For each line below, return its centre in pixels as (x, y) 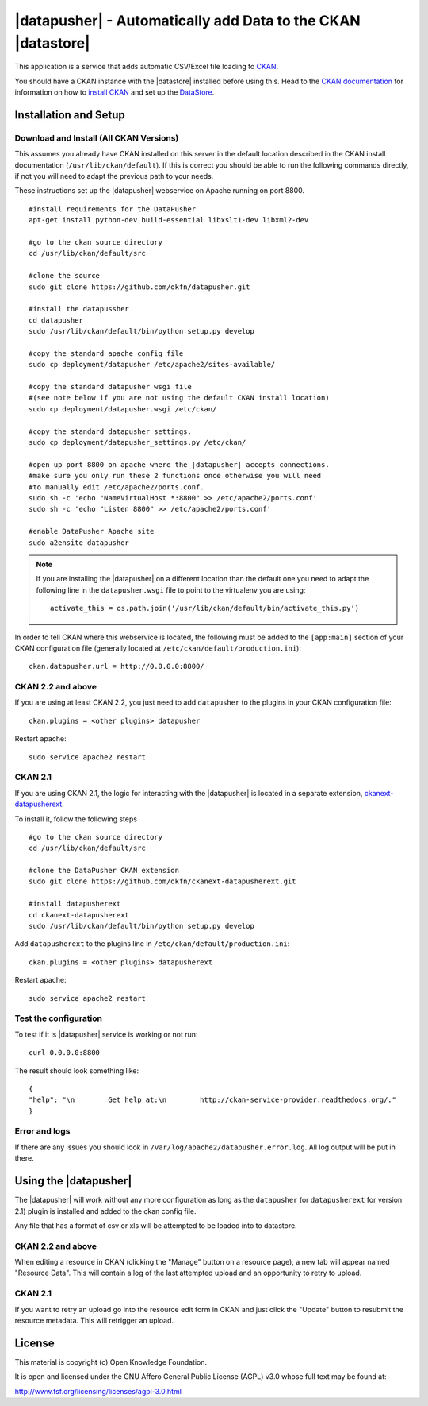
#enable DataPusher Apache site (92, 531)
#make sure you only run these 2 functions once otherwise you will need (175, 476)
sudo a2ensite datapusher (79, 543)
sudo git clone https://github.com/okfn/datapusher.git (139, 287)
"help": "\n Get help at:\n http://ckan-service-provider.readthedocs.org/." (212, 1100)
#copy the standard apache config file (106, 353)
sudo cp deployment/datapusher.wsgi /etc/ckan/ (123, 409)
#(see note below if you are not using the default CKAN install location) (179, 398)
